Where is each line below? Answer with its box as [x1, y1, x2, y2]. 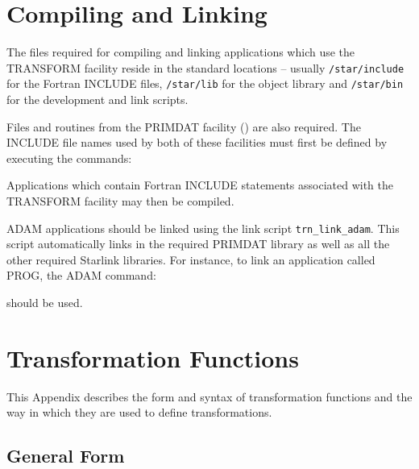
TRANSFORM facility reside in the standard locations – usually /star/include [6, 59, 404, 76]
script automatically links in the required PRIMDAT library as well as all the [6, 235, 390, 252]
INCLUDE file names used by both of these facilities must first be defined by [6, 134, 388, 151]
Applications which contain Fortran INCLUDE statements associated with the [6, 176, 393, 193]
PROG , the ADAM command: [6, 267, 156, 284]
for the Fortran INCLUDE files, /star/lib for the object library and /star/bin [6, 75, 404, 92]
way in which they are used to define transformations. [6, 404, 272, 421]
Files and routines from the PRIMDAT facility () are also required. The [6, 118, 361, 135]
